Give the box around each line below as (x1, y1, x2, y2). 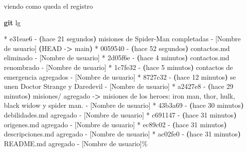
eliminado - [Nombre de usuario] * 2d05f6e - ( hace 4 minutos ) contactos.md (4, 52, 229, 63)
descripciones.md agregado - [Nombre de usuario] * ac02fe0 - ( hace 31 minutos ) (4, 129, 241, 139)
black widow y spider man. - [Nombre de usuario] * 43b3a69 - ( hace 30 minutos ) (4, 100, 244, 110)
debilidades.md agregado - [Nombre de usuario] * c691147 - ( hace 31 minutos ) (4, 109, 237, 119)
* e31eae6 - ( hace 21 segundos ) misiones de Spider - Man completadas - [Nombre (4, 34, 241, 44)
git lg (4, 17, 21, 27)
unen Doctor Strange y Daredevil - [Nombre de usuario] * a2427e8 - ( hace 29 (4, 81, 233, 91)
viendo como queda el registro (4, 1, 93, 11)
